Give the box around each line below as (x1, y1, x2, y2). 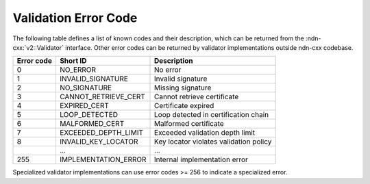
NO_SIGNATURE (59, 83, 112, 92)
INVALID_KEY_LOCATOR (59, 137, 138, 146)
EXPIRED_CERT (59, 101, 110, 111)
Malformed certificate (154, 119, 224, 129)
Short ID (59, 56, 87, 66)
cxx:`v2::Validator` (12, 43, 64, 51)
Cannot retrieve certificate (154, 92, 239, 102)
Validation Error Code (12, 10, 138, 25)
